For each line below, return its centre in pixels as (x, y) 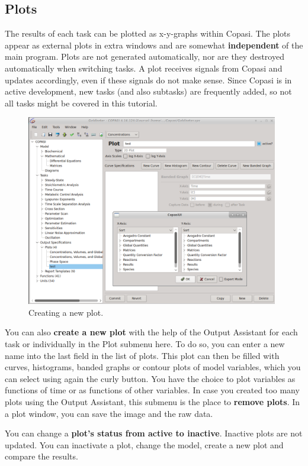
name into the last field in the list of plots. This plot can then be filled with (142, 355)
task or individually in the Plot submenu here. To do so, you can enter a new (145, 344)
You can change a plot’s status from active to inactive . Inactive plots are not (154, 433)
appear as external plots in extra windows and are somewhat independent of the (154, 45)
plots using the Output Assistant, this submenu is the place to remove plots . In (153, 401)
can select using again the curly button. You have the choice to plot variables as (150, 378)
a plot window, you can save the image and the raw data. (109, 413)
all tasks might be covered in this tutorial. (81, 103)
